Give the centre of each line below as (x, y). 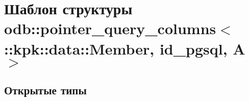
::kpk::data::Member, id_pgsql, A (125, 48)
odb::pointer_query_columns (110, 28)
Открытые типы (45, 90)
